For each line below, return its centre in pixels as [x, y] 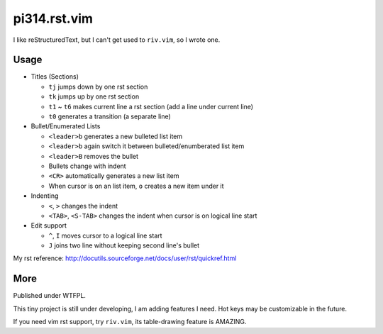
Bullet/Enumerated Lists [66, 126]
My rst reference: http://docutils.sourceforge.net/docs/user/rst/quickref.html [125, 258]
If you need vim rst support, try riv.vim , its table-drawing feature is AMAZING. [130, 322]
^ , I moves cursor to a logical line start [105, 235]
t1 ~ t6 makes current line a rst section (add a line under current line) [151, 106]
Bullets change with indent [88, 166]
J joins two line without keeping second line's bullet [124, 245]
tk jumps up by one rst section [94, 96]
